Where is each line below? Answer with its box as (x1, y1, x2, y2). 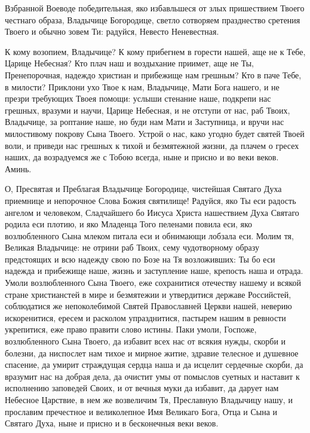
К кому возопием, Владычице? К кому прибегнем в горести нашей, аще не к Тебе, (5, 45, 306, 57)
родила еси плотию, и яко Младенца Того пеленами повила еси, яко (5, 218, 253, 230)
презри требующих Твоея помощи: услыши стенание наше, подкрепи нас (5, 92, 271, 105)
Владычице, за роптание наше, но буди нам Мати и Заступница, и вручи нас (5, 115, 284, 128)
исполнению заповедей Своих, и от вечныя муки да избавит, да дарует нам (5, 382, 279, 394)
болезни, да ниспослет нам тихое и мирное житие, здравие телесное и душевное (5, 346, 299, 359)
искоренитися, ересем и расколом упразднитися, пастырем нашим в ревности (5, 311, 286, 324)
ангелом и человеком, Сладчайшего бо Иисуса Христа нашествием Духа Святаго (5, 206, 299, 218)
